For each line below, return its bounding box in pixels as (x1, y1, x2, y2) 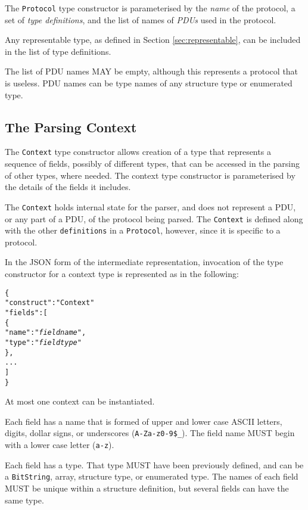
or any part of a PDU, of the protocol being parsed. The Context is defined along (5, 212, 303, 225)
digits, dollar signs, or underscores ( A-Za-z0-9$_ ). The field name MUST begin (5, 427, 295, 439)
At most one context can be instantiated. (5, 395, 155, 408)
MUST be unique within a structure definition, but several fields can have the (5, 481, 289, 494)
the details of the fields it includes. (5, 181, 131, 193)
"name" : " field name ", (5, 328, 86, 337)
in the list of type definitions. (5, 45, 111, 57)
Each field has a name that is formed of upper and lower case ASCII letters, (5, 415, 282, 427)
